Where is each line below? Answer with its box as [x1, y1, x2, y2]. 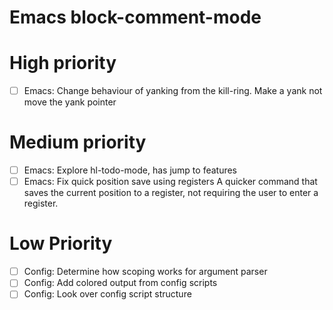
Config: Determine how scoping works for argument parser [23, 266, 268, 278]
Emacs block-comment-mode [9, 6, 262, 29]
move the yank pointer [23, 96, 117, 108]
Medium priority [9, 131, 147, 154]
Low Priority [9, 232, 113, 255]
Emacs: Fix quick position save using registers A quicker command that [23, 176, 318, 188]
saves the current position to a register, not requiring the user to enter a [23, 187, 319, 199]
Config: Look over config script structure [23, 288, 192, 300]
